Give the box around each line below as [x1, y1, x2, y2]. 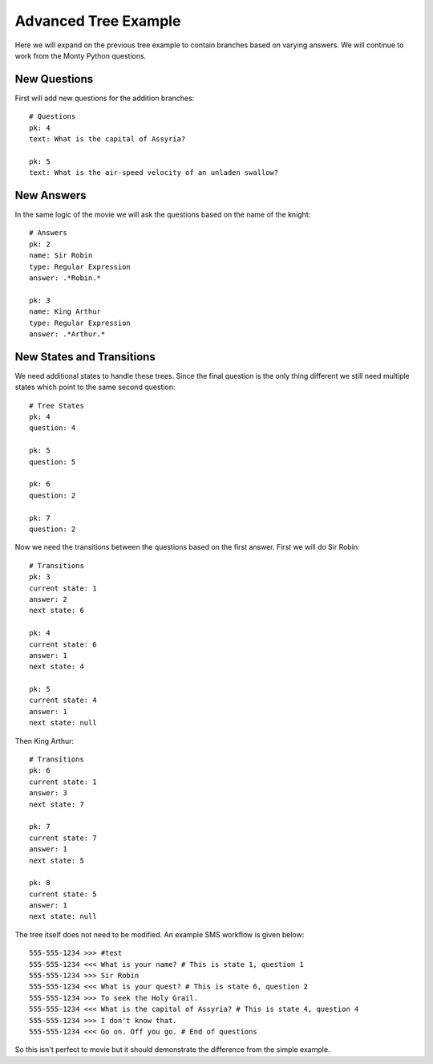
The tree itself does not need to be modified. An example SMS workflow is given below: [14, 929, 305, 939]
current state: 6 [29, 640, 97, 649]
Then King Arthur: [14, 736, 75, 745]
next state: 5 [29, 855, 84, 865]
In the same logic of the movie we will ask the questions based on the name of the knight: [14, 209, 311, 220]
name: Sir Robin [29, 251, 93, 260]
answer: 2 [29, 595, 67, 603]
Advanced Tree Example [14, 12, 181, 30]
